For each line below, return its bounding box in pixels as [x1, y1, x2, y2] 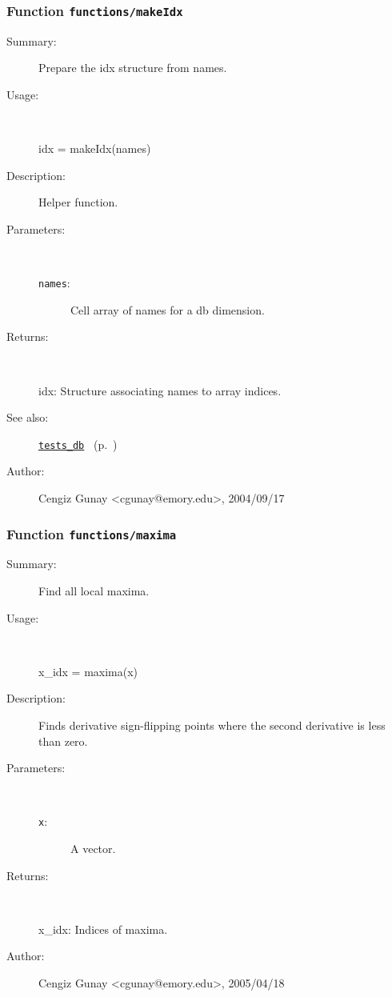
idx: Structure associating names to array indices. [38, 382, 282, 398]
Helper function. [38, 194, 118, 210]
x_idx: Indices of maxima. [38, 920, 168, 937]
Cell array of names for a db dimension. [70, 301, 265, 318]
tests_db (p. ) [38, 435, 118, 452]
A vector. [70, 839, 116, 856]
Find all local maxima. [38, 582, 150, 599]
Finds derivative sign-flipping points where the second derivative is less [38, 716, 386, 733]
